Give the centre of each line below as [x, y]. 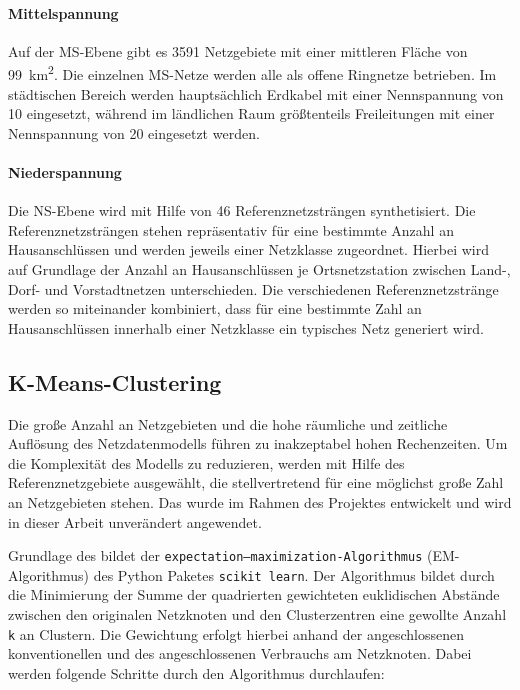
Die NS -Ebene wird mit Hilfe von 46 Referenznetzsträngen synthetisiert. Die [242, 210]
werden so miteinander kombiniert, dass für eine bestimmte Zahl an [215, 308]
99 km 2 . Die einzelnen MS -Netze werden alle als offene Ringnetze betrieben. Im [252, 73]
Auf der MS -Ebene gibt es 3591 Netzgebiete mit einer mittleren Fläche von [238, 50]
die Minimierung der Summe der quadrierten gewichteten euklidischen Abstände [254, 594]
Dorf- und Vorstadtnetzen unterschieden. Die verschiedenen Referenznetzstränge [253, 288]
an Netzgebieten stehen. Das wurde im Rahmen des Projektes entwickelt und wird [260, 501]
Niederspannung [65, 172]
